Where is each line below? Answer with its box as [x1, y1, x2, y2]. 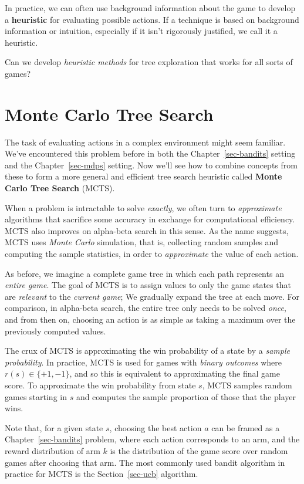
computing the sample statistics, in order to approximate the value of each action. [5, 248, 299, 260]
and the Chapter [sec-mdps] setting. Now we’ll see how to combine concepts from [5, 158, 298, 171]
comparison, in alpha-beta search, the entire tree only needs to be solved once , [5, 302, 286, 314]
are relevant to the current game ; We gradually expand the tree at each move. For [5, 290, 299, 302]
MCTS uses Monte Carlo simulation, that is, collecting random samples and [5, 236, 279, 248]
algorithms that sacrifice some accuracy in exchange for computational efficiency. [5, 213, 295, 225]
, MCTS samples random [202, 378, 292, 391]
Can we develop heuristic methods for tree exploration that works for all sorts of [5, 56, 293, 68]
